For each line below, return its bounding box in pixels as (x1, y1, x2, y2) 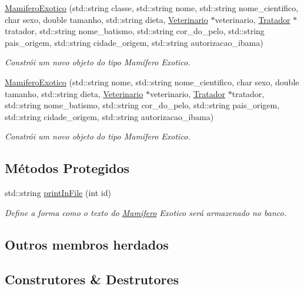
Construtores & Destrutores (5, 270, 179, 288)
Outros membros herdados (5, 235, 169, 253)
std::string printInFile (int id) (5, 187, 111, 199)
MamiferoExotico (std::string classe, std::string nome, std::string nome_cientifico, (5, 2, 299, 14)
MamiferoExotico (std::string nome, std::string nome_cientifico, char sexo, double (5, 75, 299, 88)
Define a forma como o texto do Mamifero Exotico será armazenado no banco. (5, 206, 286, 218)
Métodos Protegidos (5, 159, 129, 177)
